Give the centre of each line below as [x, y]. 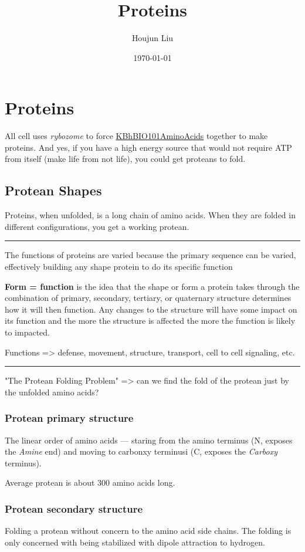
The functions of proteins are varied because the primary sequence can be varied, [150, 255]
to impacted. [27, 332]
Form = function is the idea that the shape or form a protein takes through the [152, 286]
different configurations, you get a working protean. [97, 226]
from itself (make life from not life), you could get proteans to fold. [125, 159]
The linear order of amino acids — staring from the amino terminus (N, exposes [149, 440]
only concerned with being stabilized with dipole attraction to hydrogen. [135, 542]
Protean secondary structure [74, 508]
